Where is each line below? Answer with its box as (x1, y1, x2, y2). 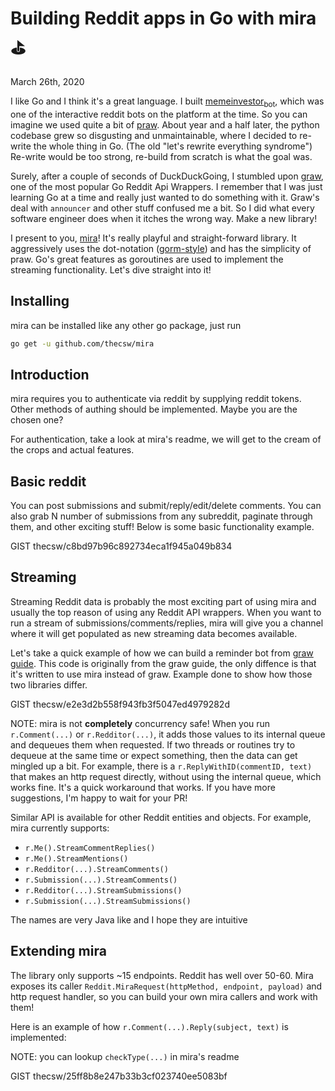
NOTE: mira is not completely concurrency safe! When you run (10, 717, 271, 729)
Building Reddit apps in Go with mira (10, 7, 317, 30)
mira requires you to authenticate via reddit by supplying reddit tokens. (10, 393, 302, 405)
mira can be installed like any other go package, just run (10, 319, 242, 331)
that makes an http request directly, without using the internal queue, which (10, 770, 322, 782)
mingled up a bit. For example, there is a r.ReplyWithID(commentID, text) (10, 760, 313, 772)
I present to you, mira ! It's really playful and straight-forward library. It (10, 232, 297, 244)
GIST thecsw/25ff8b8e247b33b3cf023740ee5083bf (10, 1070, 228, 1082)
